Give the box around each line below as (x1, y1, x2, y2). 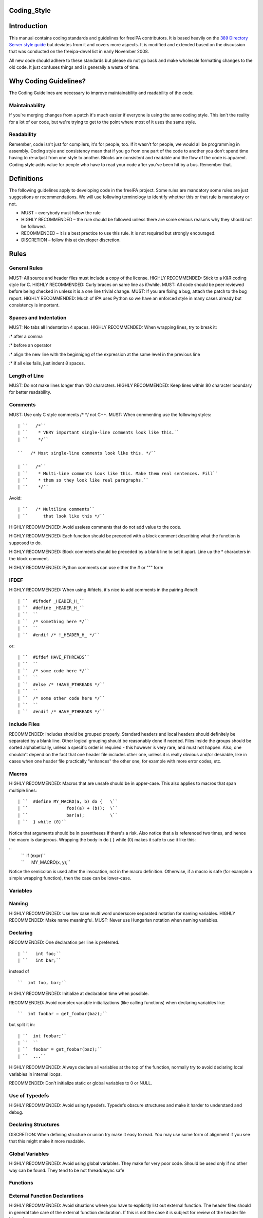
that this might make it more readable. (9, 1138, 85, 1144)
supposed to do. (9, 540, 42, 546)
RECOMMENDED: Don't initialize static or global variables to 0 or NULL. (9, 1080, 152, 1086)
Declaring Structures (9, 1121, 60, 1128)
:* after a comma (9, 333, 43, 339)
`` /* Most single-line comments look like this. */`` (18, 450, 157, 456)
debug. (9, 1109, 24, 1115)
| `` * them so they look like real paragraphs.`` (18, 477, 149, 483)
